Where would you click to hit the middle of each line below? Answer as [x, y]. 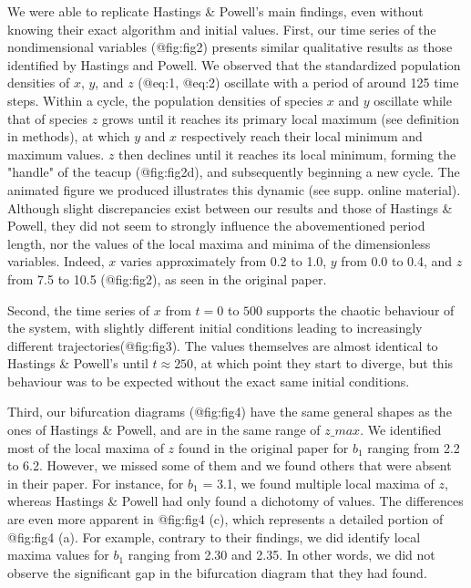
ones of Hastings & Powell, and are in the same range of [164, 430]
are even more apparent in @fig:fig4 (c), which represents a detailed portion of [225, 519]
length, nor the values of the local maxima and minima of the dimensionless [219, 243]
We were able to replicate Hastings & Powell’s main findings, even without [215, 11]
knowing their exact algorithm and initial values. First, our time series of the [222, 29]
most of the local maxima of [86, 447]
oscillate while [413, 100]
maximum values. [56, 154]
